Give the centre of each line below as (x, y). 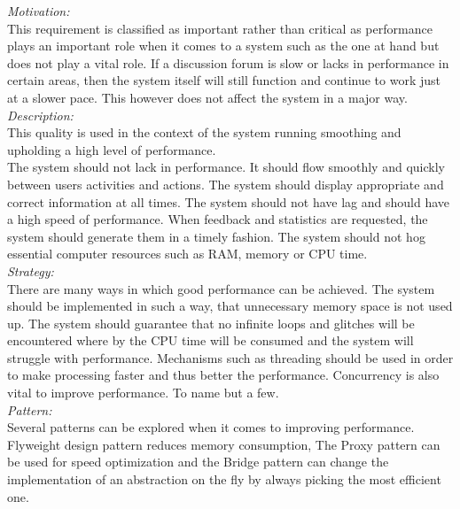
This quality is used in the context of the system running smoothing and (204, 132)
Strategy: (31, 270)
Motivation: (39, 11)
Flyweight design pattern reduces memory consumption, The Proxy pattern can (224, 444)
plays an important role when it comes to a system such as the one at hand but (223, 46)
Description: (40, 115)
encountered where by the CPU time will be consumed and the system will (211, 340)
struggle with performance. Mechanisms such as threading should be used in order (230, 357)
